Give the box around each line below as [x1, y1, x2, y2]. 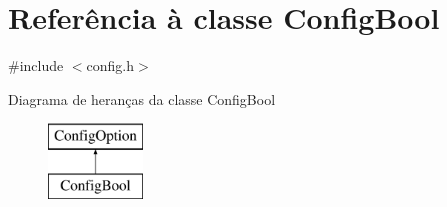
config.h [86, 55, 135, 76]
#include [8, 55, 64, 76]
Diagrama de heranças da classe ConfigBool [8, 88, 276, 109]
